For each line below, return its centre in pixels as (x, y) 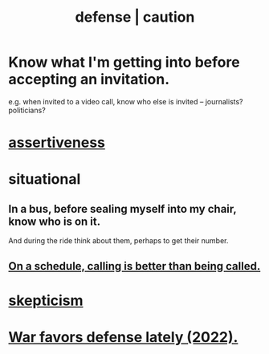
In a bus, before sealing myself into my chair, (122, 209)
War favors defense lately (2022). (123, 337)
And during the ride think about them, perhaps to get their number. (118, 241)
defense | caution (135, 17)
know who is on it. (55, 221)
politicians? (27, 110)
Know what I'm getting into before (124, 62)
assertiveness (57, 142)
